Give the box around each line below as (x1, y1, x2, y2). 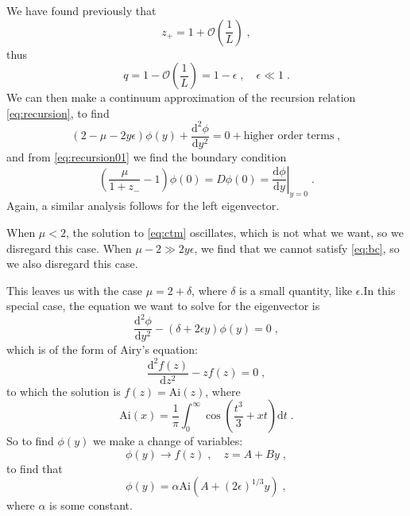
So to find (6, 433, 54, 449)
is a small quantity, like (239, 281, 353, 298)
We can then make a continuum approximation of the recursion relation (6, 89, 356, 106)
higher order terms (243, 130, 335, 142)
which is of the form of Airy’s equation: (6, 341, 198, 358)
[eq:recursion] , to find (6, 104, 110, 121)
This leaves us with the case (6, 281, 142, 298)
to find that (6, 460, 63, 476)
